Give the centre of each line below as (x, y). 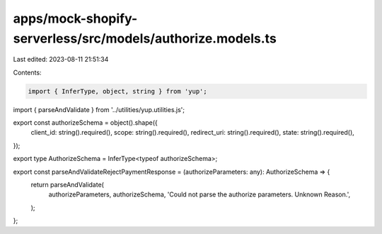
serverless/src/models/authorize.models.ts (145, 38)
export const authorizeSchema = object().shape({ (86, 123)
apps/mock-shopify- (75, 18)
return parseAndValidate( (67, 185)
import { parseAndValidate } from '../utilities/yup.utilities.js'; (99, 109)
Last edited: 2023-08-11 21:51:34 (61, 60)
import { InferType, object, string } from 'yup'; (118, 91)
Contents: (27, 72)
